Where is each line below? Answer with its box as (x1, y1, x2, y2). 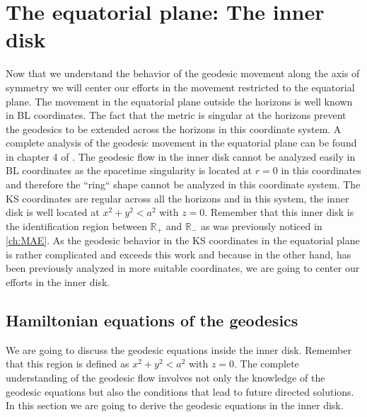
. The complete (234, 356, 299, 371)
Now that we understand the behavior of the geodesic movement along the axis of (6, 66, 360, 81)
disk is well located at (6, 205, 100, 219)
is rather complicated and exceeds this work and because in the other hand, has (6, 246, 351, 261)
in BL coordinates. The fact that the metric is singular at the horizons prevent (6, 108, 346, 122)
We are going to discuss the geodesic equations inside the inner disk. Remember (6, 342, 351, 357)
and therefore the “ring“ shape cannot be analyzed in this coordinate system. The (6, 177, 361, 192)
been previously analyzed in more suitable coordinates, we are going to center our (6, 261, 360, 275)
